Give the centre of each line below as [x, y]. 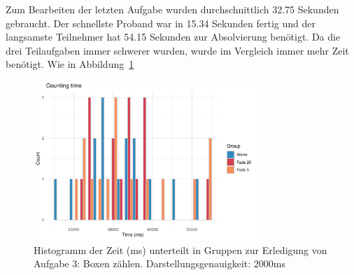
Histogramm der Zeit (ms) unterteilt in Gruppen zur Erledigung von [180, 249]
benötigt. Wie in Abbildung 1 [70, 64]
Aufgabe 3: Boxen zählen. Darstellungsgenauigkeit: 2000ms [160, 263]
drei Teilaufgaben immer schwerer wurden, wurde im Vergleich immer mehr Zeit [177, 50]
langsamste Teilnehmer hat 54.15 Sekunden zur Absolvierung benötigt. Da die [173, 37]
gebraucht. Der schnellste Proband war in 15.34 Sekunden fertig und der [161, 23]
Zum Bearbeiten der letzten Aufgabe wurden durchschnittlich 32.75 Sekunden [172, 9]
